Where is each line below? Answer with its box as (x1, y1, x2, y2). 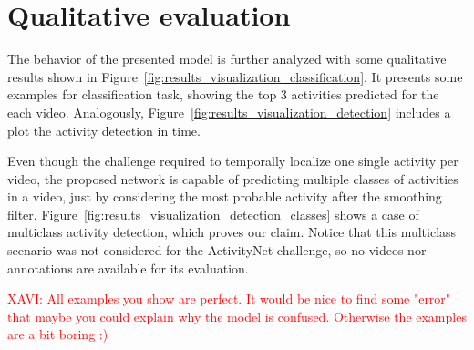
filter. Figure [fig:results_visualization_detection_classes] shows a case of (7, 204, 419, 223)
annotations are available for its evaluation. (7, 258, 249, 277)
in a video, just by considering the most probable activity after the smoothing (7, 187, 442, 206)
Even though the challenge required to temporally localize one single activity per (7, 151, 459, 170)
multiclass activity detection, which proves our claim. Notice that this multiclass (7, 222, 457, 242)
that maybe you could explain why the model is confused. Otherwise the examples (7, 306, 467, 325)
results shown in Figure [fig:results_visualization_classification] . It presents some (7, 67, 463, 86)
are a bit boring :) (7, 324, 108, 344)
